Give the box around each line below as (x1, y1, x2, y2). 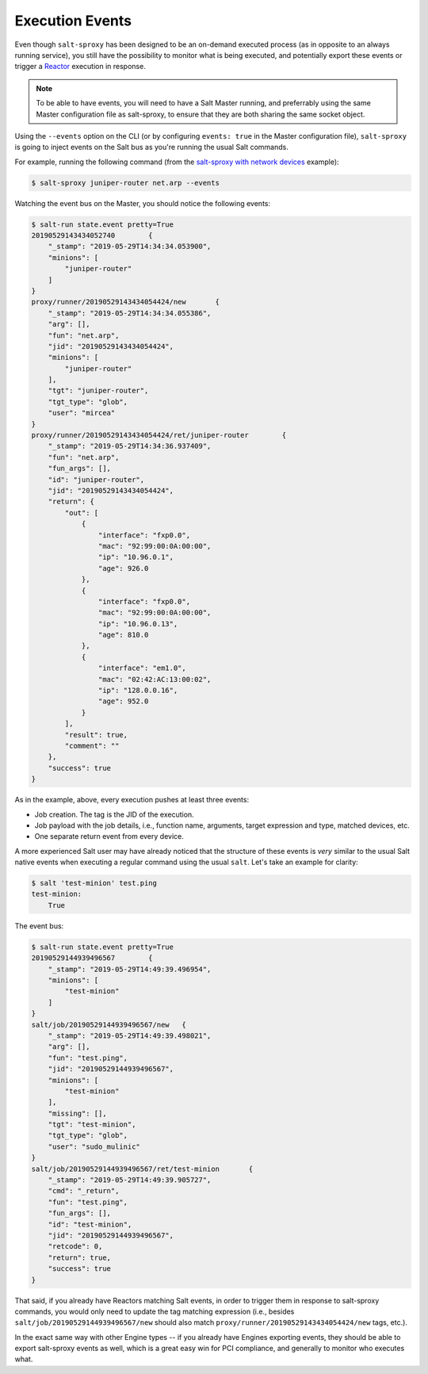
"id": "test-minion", (48, 1219, 132, 1229)
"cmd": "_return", (48, 1186, 120, 1196)
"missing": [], (48, 1108, 107, 1118)
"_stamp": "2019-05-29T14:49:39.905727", (48, 1176, 212, 1185)
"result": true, (64, 730, 128, 739)
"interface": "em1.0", (97, 664, 186, 673)
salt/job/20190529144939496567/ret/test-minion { (31, 1164, 254, 1173)
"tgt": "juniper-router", (48, 386, 149, 396)
